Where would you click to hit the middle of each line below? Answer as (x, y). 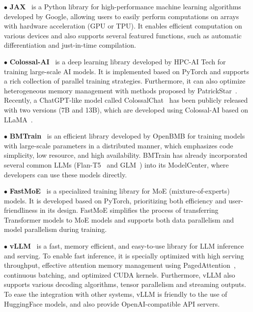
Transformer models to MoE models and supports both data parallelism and (119, 219)
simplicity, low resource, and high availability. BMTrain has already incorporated (126, 155)
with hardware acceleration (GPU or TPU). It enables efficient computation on (123, 26)
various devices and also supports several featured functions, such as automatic (123, 35)
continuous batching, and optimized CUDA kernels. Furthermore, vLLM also (120, 274)
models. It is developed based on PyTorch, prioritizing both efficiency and (115, 200)
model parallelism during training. (56, 229)
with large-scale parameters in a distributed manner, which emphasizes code (119, 145)
